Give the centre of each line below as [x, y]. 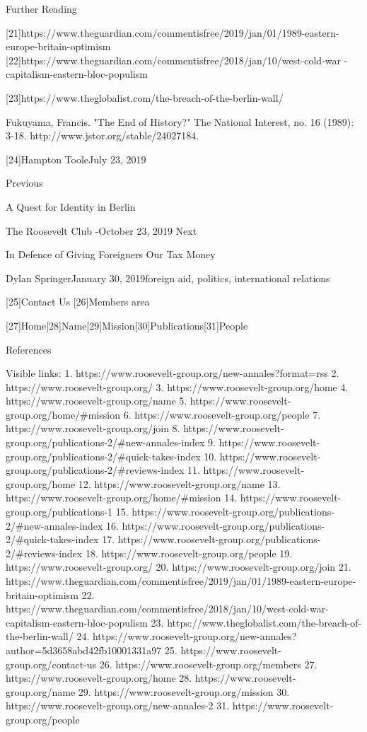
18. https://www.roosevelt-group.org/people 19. [189, 553]
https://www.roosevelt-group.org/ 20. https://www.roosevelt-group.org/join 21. [179, 567]
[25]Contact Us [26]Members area [78, 302]
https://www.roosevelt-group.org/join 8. [93, 428]
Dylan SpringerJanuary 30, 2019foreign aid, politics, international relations [168, 278]
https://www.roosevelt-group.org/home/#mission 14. [122, 498]
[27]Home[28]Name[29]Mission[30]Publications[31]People [127, 325]
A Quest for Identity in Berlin [71, 206]
